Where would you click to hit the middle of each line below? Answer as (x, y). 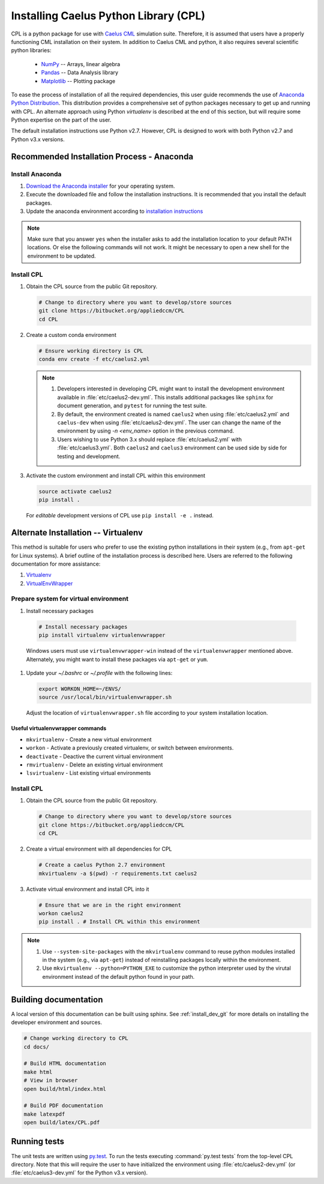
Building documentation (57, 1000)
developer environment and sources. (56, 1022)
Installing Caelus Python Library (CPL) (108, 16)
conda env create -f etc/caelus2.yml (94, 359)
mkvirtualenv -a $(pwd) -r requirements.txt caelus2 (118, 873)
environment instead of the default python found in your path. (118, 976)
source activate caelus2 (75, 491)
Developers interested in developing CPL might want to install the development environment (171, 389)
